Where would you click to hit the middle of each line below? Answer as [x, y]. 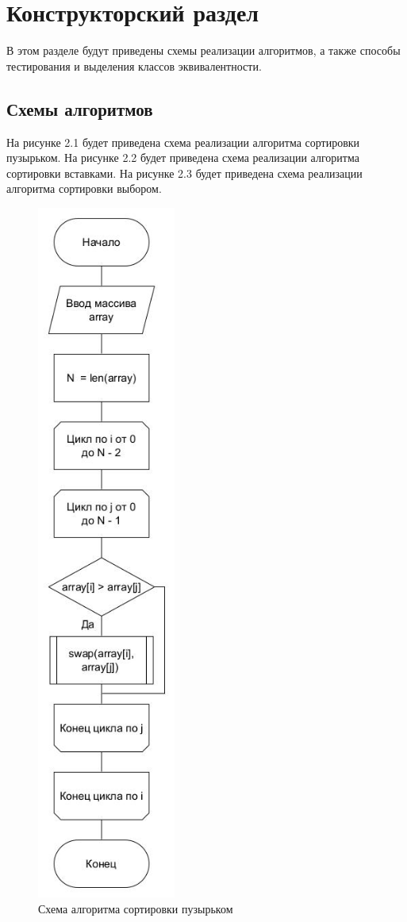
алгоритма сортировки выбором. [84, 188]
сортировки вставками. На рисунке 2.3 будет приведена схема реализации [184, 173]
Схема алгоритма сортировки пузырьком [136, 908]
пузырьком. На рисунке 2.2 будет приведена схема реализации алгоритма [183, 158]
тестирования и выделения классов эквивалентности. [134, 65]
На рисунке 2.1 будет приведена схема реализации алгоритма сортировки [183, 142]
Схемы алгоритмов [80, 108]
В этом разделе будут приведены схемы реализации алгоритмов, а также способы [203, 50]
